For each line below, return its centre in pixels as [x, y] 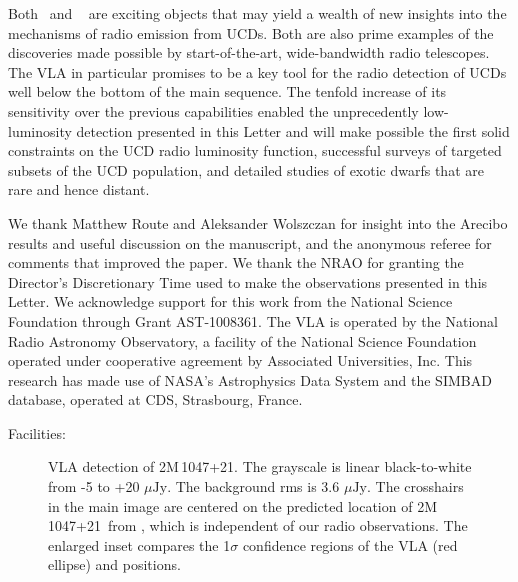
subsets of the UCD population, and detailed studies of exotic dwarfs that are [246, 169]
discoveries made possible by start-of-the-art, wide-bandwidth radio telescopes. [249, 52]
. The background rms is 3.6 [253, 486]
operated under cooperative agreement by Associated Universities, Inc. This [240, 360]
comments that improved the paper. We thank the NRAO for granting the [236, 262]
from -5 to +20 [94, 486]
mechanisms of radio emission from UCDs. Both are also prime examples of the [251, 32]
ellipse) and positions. [114, 564]
